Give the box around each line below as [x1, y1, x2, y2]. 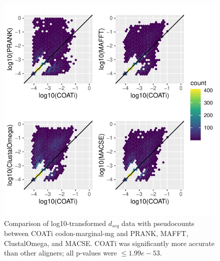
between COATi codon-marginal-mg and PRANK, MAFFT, [4, 228, 188, 238]
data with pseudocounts [121, 217, 194, 228]
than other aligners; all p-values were [4, 247, 117, 258]
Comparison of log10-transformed [4, 217, 106, 228]
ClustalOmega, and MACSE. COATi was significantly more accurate [4, 237, 214, 248]
